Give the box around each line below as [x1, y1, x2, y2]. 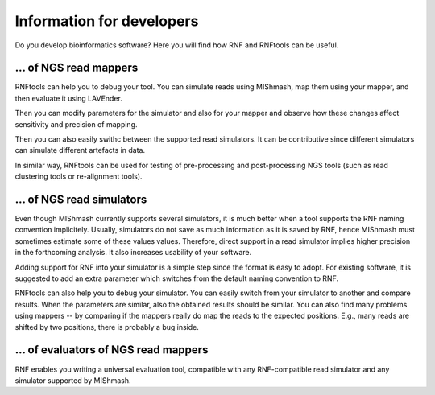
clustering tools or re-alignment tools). [14, 171, 143, 181]
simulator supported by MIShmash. [14, 375, 132, 385]
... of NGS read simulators [14, 193, 147, 206]
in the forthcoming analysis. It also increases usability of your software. [14, 248, 252, 257]
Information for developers [14, 12, 199, 30]
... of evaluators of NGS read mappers [14, 343, 209, 357]
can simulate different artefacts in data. [14, 146, 145, 155]
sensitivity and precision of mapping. [14, 119, 138, 129]
